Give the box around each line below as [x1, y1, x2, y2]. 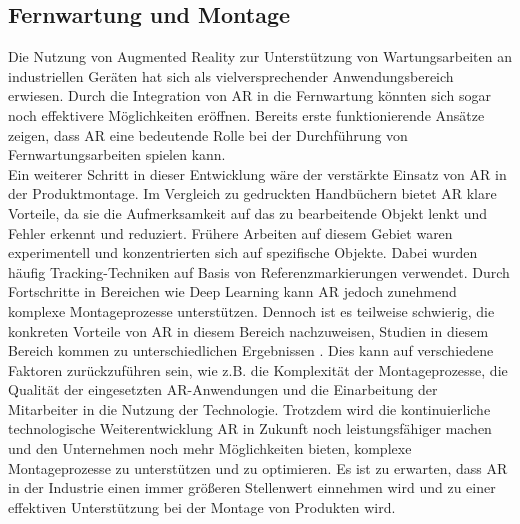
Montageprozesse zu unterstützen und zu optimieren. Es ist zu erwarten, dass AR [8, 457, 508, 478]
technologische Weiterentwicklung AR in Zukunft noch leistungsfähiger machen [8, 418, 492, 439]
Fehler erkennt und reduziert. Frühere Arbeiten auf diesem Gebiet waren [8, 222, 453, 243]
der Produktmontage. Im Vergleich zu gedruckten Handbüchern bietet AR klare [8, 183, 497, 204]
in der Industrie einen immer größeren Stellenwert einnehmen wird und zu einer [8, 477, 496, 498]
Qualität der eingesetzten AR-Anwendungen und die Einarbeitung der [8, 379, 438, 400]
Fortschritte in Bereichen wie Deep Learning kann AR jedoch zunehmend [8, 281, 457, 302]
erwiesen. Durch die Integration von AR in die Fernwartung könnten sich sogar [8, 85, 491, 106]
